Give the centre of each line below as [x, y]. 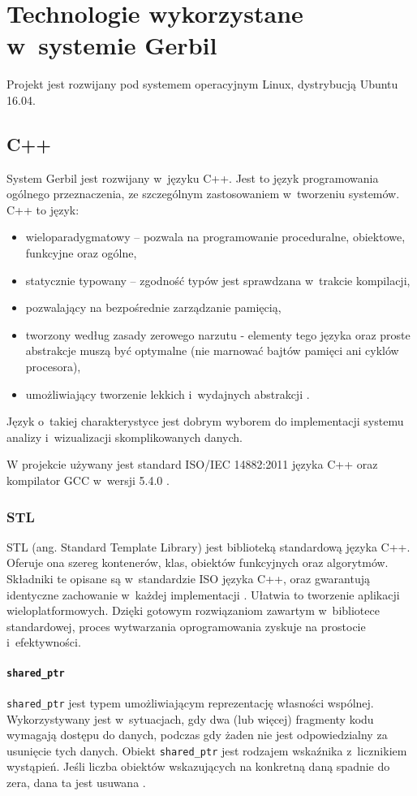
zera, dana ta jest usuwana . [76, 782]
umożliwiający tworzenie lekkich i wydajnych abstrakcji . [168, 394]
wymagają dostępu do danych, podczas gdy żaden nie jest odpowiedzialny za [197, 735]
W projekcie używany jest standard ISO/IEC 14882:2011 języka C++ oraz [192, 464]
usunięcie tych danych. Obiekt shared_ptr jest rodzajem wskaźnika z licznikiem [207, 750]
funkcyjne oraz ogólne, [81, 253]
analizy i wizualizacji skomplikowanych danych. [125, 437]
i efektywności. [44, 642]
